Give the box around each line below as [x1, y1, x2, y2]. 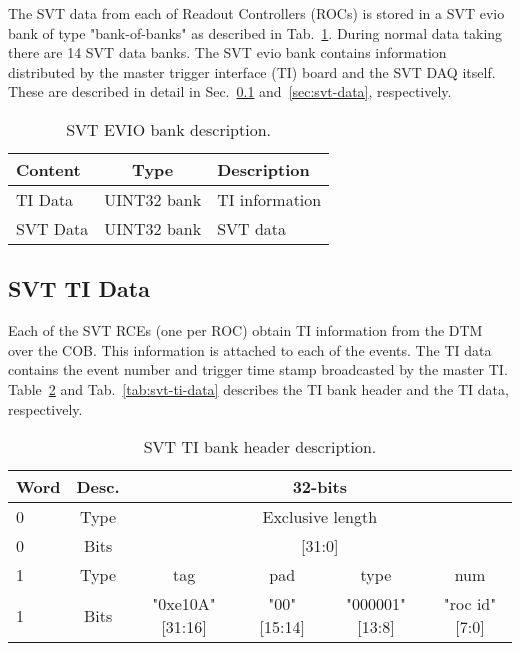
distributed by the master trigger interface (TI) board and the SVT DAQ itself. [8, 61, 496, 82]
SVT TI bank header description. [143, 435, 377, 459]
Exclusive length [262, 505, 378, 529]
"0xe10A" [152, 592, 216, 616]
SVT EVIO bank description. [66, 117, 272, 141]
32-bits [292, 475, 347, 499]
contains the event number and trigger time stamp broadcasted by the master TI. [8, 359, 508, 380]
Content [16, 157, 81, 181]
